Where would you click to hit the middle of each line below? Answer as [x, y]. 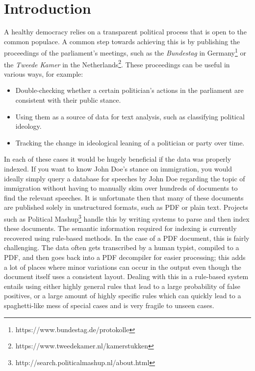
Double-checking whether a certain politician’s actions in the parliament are [129, 90]
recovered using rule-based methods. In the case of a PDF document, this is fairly [127, 238]
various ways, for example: [44, 73]
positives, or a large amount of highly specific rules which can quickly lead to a [123, 296]
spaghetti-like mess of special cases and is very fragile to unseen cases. [109, 305]
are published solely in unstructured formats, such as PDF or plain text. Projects [126, 207]
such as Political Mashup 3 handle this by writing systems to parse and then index [127, 218]
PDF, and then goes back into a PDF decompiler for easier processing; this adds [125, 257]
